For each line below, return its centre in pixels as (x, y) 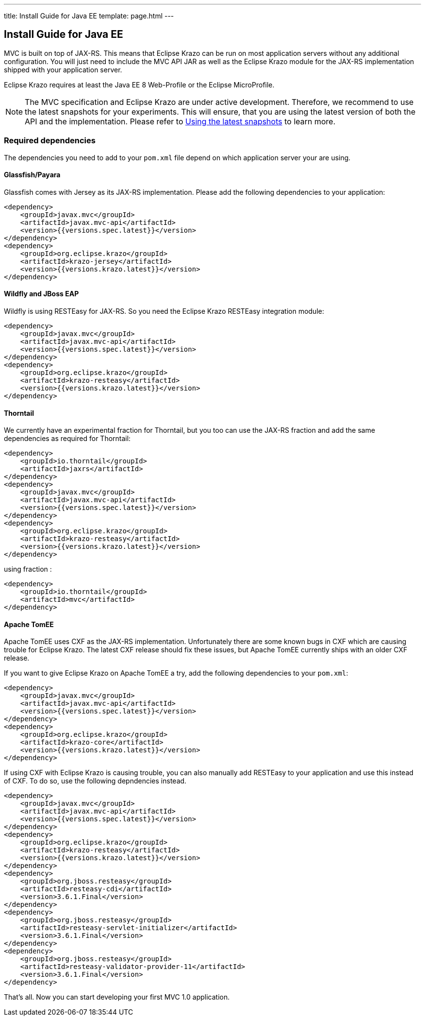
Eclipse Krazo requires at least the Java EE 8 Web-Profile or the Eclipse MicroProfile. (139, 85)
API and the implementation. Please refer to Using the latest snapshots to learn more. (180, 121)
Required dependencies (50, 141)
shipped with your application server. (63, 69)
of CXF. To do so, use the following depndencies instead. (95, 781)
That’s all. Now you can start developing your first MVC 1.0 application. (117, 997)
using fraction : (28, 569)
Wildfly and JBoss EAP (41, 294)
